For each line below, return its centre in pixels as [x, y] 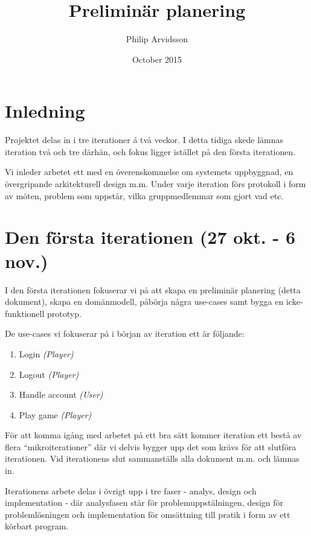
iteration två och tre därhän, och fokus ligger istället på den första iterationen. [150, 151]
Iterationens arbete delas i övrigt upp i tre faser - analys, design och [131, 490]
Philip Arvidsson [157, 39]
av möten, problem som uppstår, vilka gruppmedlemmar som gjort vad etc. [144, 195]
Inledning [45, 111]
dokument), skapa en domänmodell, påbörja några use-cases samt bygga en [144, 301]
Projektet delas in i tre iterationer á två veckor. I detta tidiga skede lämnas [144, 140]
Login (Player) [46, 353]
